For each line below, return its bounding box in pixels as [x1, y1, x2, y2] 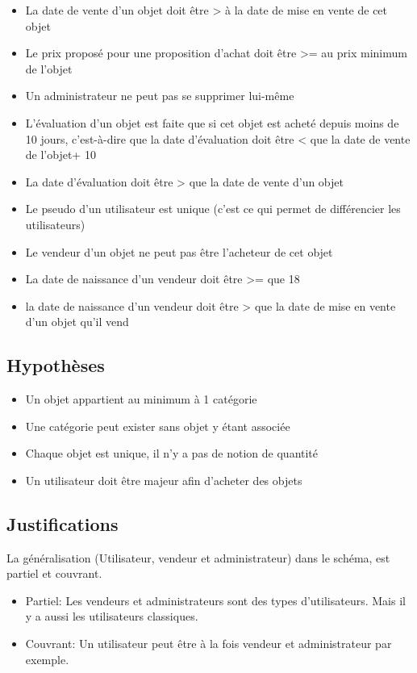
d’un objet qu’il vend [25, 313, 129, 330]
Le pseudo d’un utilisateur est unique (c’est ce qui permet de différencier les [25, 200, 401, 217]
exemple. [25, 650, 69, 667]
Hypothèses [6, 353, 105, 378]
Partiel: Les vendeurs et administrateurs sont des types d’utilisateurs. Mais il [25, 591, 406, 608]
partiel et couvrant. [6, 565, 102, 582]
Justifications [6, 511, 119, 536]
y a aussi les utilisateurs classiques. [25, 608, 198, 625]
